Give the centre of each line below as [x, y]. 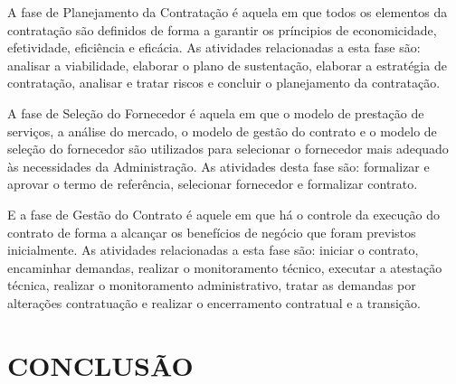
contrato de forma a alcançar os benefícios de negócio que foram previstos [212, 232]
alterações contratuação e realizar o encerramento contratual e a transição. [214, 302]
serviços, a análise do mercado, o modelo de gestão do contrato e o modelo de [222, 131]
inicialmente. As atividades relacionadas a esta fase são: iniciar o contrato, [213, 250]
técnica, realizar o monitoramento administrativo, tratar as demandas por [212, 285]
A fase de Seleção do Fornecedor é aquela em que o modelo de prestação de [216, 112]
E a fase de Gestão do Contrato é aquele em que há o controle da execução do [224, 214]
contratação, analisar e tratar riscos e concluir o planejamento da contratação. [224, 83]
